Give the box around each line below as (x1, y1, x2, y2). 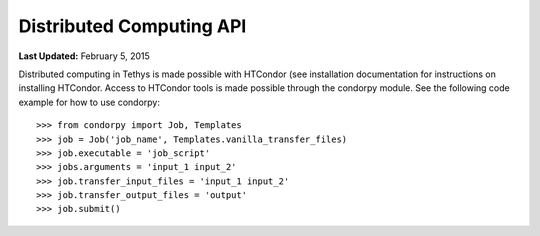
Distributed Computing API (18, 15, 247, 37)
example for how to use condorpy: (18, 96, 160, 108)
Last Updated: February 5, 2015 (18, 50, 150, 62)
